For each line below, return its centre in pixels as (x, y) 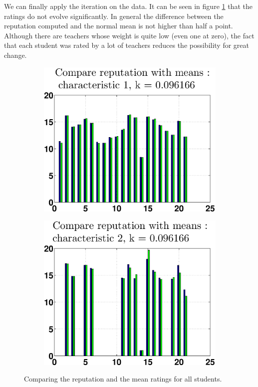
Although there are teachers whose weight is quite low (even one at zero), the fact (129, 35)
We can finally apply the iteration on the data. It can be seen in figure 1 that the (128, 6)
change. (15, 55)
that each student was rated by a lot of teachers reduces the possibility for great (127, 45)
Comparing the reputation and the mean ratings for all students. (123, 379)
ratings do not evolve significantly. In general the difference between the (114, 16)
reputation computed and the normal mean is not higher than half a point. (119, 26)
